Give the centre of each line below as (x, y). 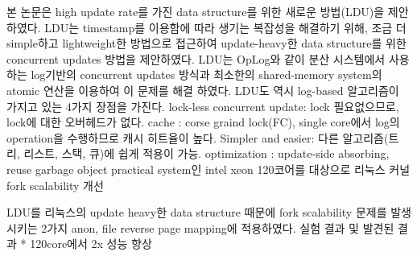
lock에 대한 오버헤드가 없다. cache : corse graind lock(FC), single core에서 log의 (203, 122)
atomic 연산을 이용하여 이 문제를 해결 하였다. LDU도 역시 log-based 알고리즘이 (203, 90)
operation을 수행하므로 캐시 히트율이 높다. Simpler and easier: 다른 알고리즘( (198, 137)
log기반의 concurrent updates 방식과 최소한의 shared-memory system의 (206, 74)
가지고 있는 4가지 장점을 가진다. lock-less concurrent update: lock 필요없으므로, (203, 106)
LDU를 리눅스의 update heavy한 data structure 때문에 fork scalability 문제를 (197, 212)
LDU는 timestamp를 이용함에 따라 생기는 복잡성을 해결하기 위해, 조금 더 (225, 27)
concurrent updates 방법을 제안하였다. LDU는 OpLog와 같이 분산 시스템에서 (196, 58)
